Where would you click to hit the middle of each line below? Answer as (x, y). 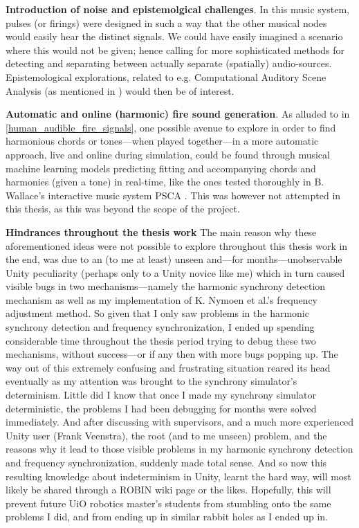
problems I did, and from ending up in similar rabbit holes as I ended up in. (167, 517)
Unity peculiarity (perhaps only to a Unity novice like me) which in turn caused (175, 272)
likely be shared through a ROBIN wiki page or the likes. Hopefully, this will (168, 490)
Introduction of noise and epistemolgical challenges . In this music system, (177, 9)
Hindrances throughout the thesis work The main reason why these (161, 231)
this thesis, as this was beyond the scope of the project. (123, 209)
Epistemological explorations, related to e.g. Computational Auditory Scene (166, 76)
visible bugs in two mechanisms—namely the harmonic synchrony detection (166, 286)
